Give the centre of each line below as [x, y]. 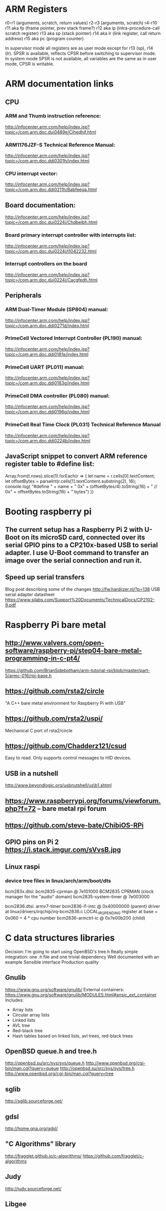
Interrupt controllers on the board [46, 264]
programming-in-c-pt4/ [42, 659]
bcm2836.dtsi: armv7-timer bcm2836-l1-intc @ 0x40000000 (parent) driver [83, 906]
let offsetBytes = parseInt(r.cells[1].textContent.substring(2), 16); [71, 481]
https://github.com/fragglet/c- [113, 1156]
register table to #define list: [50, 464]
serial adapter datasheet [30, 594]
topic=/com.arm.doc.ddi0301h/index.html [47, 161]
